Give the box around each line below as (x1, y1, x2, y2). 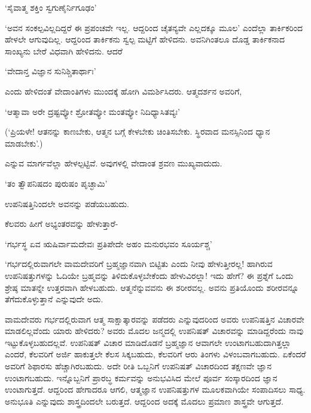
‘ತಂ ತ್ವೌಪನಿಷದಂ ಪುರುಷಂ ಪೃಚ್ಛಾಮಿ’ (5, 177, 108, 189)
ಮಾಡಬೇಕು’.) (5, 136, 43, 149)
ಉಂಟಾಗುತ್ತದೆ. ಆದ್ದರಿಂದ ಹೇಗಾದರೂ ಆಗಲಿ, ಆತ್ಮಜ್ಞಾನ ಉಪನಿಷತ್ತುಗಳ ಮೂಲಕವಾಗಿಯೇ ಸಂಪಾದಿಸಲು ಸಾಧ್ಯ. (5, 383, 306, 396)
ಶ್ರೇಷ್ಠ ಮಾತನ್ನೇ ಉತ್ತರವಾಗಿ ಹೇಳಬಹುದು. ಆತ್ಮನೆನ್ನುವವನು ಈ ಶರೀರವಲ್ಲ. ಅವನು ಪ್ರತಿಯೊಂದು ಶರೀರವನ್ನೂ (5, 281, 299, 293)
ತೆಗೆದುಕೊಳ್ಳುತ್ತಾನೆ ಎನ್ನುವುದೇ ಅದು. (5, 293, 103, 305)
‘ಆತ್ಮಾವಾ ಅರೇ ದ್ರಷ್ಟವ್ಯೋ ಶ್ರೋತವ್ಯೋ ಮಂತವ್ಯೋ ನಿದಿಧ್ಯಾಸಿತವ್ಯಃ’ (5, 105, 180, 117)
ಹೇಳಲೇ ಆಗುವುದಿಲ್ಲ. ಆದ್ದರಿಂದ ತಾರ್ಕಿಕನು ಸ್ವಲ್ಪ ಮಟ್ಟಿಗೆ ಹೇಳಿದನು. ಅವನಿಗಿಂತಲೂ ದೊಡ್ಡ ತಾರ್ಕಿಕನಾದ (5, 33, 285, 45)
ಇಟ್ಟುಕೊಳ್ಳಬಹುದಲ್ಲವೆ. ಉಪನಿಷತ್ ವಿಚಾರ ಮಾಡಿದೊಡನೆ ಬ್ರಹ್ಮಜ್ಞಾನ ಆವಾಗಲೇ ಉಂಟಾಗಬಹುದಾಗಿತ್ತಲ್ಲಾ (5, 336, 291, 348)
